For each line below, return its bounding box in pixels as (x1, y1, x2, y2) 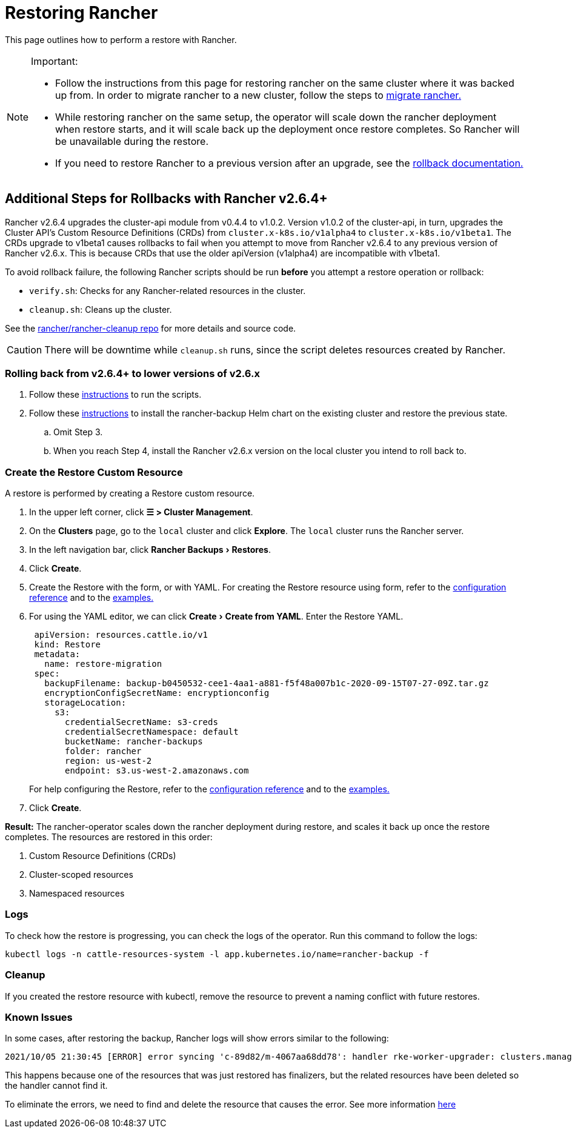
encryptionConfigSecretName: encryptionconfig (44, 688, 270, 698)
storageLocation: (44, 698, 127, 708)
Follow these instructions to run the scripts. (29, 389, 202, 400)
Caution (7, 343, 42, 356)
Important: (31, 55, 78, 67)
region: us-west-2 (65, 756, 152, 766)
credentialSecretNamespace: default (65, 727, 239, 737)
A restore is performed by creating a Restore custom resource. (5, 488, 255, 499)
